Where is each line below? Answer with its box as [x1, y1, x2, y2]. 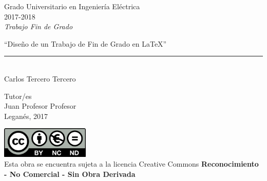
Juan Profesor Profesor [4, 100, 77, 111]
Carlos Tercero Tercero [4, 73, 76, 84]
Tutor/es [4, 90, 32, 101]
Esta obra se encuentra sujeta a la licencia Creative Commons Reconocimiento [4, 158, 259, 169]
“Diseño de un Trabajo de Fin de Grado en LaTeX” [4, 38, 167, 49]
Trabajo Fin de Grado [4, 21, 73, 32]
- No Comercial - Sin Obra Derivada [4, 168, 136, 179]
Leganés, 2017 [4, 110, 48, 121]
